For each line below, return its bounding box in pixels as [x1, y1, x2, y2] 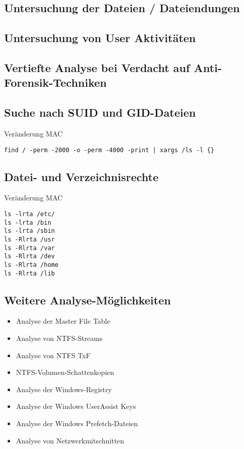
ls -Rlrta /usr [4, 235, 55, 243]
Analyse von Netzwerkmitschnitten [16, 435, 125, 445]
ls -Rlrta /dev [4, 253, 55, 260]
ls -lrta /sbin [4, 227, 55, 235]
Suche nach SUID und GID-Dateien [4, 105, 196, 120]
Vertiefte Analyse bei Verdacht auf [4, 59, 190, 75]
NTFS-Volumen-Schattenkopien [16, 367, 114, 377]
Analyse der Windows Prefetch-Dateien [16, 418, 138, 428]
